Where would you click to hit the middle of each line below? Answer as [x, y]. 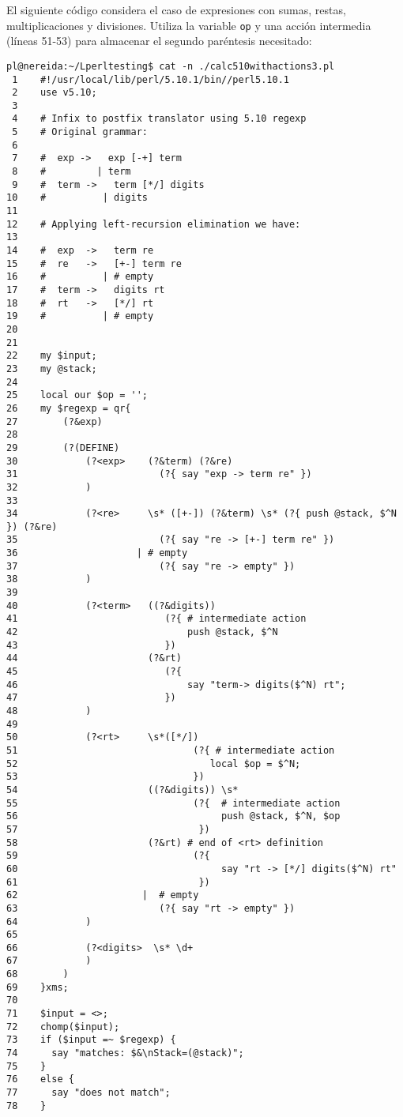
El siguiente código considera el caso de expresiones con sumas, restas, [176, 9]
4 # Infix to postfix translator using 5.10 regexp [159, 119]
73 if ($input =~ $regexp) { [91, 1040]
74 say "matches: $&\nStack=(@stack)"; [125, 1053]
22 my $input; [52, 356]
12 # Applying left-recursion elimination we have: [154, 224]
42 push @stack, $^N [142, 632]
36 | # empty [97, 553]
